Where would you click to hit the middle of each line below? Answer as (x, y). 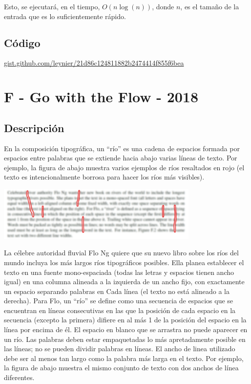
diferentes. (19, 377)
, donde (163, 6)
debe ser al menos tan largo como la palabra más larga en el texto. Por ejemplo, (124, 358)
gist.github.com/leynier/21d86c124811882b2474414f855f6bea (94, 63)
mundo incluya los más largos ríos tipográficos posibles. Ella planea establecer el (124, 262)
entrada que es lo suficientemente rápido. (65, 16)
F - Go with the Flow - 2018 (101, 97)
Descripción (34, 127)
